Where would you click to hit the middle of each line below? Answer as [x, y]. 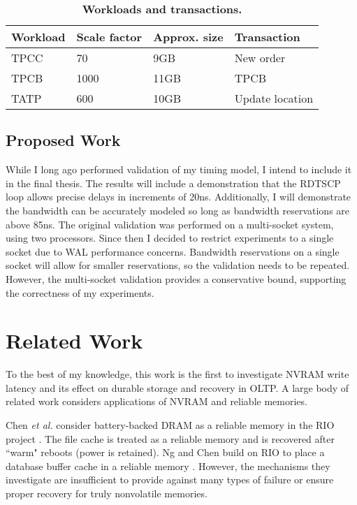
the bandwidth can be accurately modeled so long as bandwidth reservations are [178, 210]
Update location [274, 98]
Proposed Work [63, 140]
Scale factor [109, 37]
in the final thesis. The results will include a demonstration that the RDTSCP [173, 183]
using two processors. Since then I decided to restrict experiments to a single [170, 238]
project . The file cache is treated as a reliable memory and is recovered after [170, 438]
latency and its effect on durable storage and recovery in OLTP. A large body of [177, 387]
